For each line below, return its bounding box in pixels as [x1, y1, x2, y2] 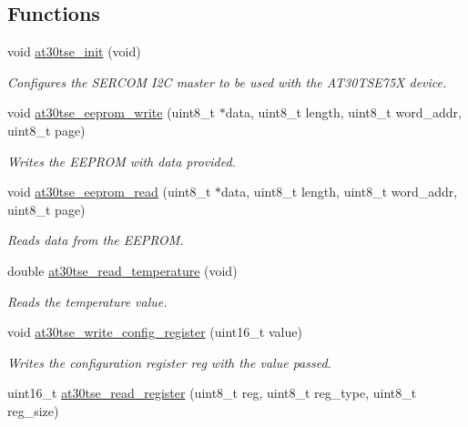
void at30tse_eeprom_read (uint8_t [7, 182, 211, 201]
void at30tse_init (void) [7, 42, 141, 61]
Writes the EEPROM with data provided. [7, 151, 236, 170]
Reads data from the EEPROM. [7, 230, 184, 249]
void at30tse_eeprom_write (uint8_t [7, 103, 216, 122]
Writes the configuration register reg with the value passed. [7, 352, 331, 371]
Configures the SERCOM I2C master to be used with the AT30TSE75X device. [7, 72, 447, 91]
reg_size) [7, 401, 59, 420]
